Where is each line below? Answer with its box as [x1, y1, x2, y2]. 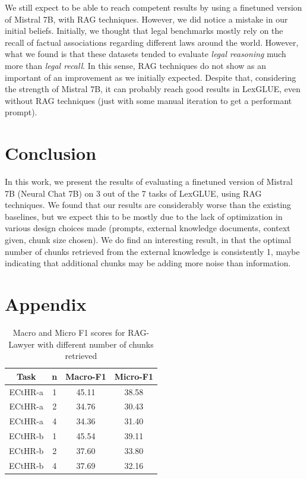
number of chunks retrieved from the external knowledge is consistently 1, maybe [5, 245, 300, 257]
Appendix [5, 292, 87, 316]
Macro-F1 [65, 370, 106, 382]
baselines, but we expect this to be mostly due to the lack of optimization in [5, 210, 283, 222]
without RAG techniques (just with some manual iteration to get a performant [5, 94, 292, 106]
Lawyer [8, 338, 35, 350]
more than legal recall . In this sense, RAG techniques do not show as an [5, 59, 266, 71]
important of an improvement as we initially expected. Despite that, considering [5, 71, 296, 83]
